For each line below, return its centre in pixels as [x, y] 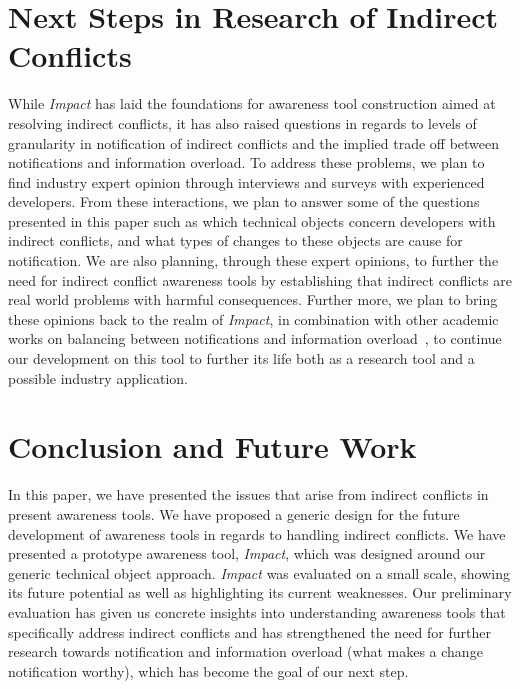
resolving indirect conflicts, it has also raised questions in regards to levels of [242, 122]
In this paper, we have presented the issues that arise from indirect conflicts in [248, 494]
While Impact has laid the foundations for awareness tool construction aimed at [252, 103]
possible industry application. [98, 377]
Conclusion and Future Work [212, 446]
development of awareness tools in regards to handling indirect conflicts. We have [257, 533]
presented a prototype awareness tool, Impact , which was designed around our [247, 553]
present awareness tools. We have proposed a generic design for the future [234, 513]
